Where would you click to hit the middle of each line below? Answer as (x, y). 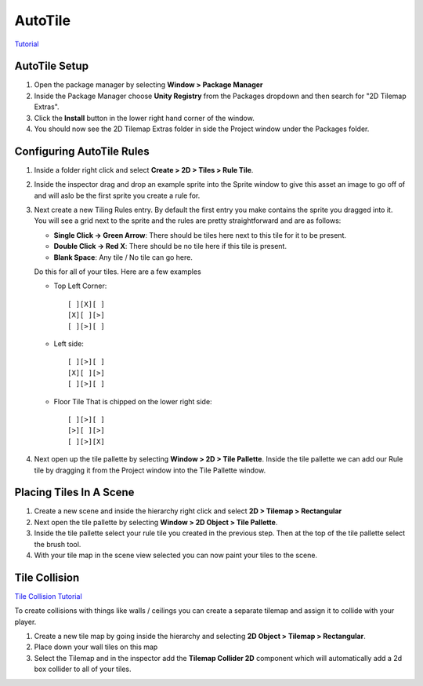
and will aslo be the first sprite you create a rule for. (117, 195)
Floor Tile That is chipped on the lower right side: (133, 401)
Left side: (69, 344)
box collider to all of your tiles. (83, 669)
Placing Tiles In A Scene (74, 493)
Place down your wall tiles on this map (96, 647)
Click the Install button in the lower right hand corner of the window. (144, 118)
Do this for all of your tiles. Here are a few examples (117, 272)
